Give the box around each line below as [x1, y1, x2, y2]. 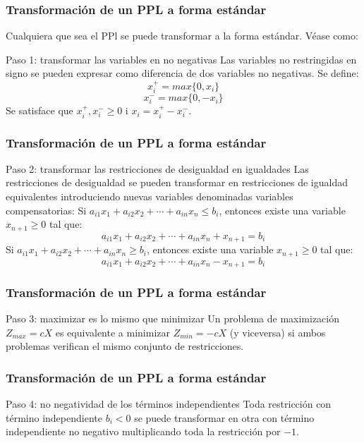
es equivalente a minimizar [55, 324, 170, 339]
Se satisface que [6, 103, 73, 118]
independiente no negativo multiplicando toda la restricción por [6, 424, 281, 439]
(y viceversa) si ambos [229, 324, 326, 339]
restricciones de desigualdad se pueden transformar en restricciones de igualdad [6, 175, 348, 190]
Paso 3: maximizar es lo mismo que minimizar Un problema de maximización [6, 311, 339, 326]
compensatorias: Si [6, 202, 87, 217]
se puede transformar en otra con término [134, 410, 315, 425]
